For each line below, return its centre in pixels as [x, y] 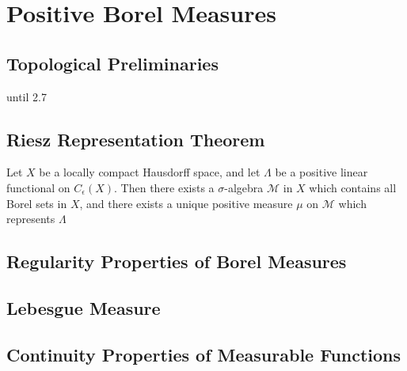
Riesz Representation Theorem [136, 139]
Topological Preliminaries [112, 63]
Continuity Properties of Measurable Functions [204, 354]
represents [31, 219]
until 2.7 [27, 96]
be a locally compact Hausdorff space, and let [150, 172]
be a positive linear [321, 172]
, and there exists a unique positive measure [186, 203]
